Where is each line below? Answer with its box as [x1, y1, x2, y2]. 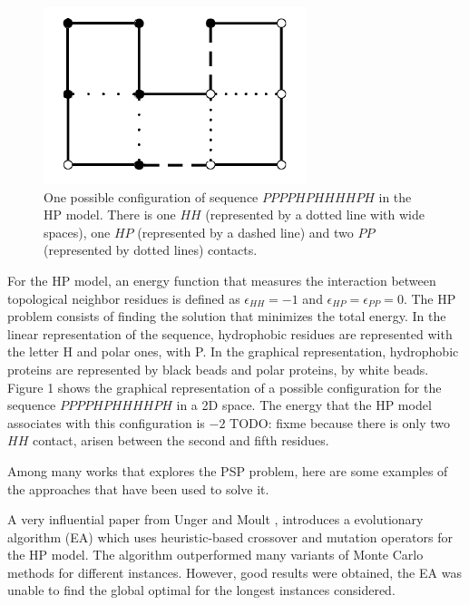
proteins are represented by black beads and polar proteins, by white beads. [7, 359, 429, 378]
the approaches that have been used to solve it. [7, 479, 269, 498]
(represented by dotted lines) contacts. [44, 240, 258, 259]
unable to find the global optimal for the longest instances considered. [7, 581, 396, 600]
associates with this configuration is [7, 413, 205, 432]
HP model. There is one [44, 205, 176, 224]
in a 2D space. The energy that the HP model [176, 395, 432, 415]
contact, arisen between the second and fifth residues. [32, 431, 329, 450]
